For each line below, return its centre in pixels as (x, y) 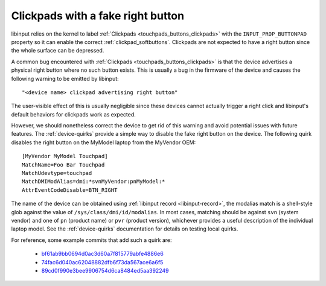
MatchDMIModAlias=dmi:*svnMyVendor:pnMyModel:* (94, 182)
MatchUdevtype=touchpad (57, 173)
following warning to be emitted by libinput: (65, 78)
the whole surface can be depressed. (58, 51)
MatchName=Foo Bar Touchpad (63, 165)
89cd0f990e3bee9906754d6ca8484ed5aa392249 (105, 270)
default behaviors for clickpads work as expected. (73, 114)
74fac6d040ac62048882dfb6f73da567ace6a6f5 (102, 262)
